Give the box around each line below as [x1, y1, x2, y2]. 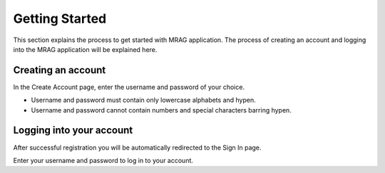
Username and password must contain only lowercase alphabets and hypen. [31, 96, 256, 105]
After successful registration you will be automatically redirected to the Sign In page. [13, 143, 262, 152]
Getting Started [13, 11, 107, 26]
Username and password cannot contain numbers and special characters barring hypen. [31, 105, 292, 114]
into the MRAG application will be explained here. [13, 45, 158, 53]
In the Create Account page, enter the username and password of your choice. [13, 83, 245, 91]
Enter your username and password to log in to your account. [13, 156, 194, 164]
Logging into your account [13, 125, 133, 137]
